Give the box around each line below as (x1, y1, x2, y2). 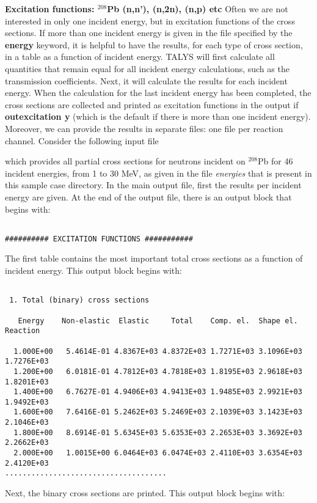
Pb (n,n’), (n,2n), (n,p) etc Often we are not (107, 2, 288, 15)
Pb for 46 (257, 155, 293, 167)
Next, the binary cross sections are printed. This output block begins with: (5, 486, 285, 499)
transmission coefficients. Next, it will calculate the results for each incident (5, 74, 288, 87)
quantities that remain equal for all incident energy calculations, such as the (5, 62, 290, 75)
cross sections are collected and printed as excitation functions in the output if (5, 98, 299, 111)
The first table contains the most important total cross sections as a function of (5, 252, 303, 265)
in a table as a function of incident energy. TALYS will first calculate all (5, 50, 275, 63)
